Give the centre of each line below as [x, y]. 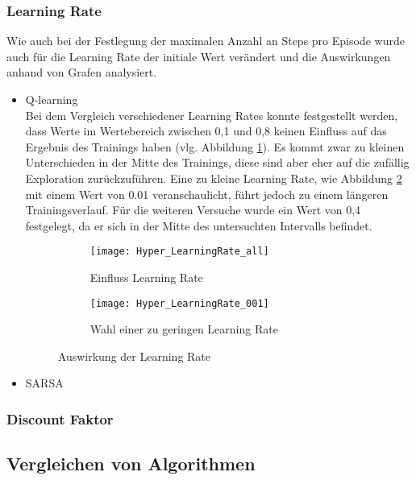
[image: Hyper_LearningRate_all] [179, 252]
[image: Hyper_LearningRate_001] [179, 303]
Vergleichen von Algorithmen [131, 463]
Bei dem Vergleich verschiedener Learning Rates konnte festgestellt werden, [212, 115]
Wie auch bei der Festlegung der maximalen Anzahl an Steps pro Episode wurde [206, 41]
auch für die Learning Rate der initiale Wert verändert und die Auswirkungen [199, 56]
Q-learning [52, 99]
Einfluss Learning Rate [146, 277]
